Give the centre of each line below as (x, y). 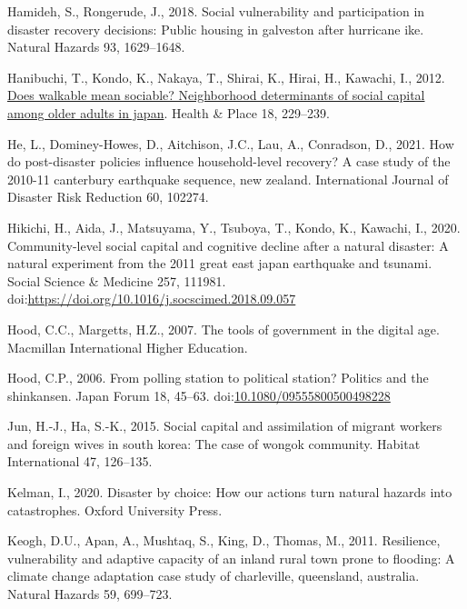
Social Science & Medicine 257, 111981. (117, 280)
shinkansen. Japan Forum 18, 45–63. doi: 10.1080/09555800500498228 (199, 395)
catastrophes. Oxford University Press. (115, 509)
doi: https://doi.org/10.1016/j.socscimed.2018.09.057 (152, 299)
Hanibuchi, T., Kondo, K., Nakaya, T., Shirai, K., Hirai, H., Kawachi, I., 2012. (226, 77)
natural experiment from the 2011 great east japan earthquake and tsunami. (220, 263)
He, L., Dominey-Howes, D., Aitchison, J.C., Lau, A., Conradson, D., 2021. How (231, 143)
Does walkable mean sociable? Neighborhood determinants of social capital (216, 95)
